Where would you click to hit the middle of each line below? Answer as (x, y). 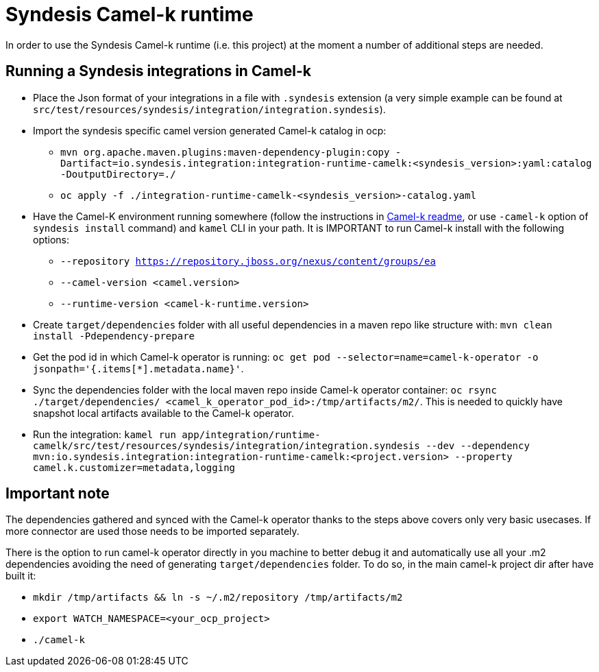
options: (51, 239)
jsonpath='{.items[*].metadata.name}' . (138, 368)
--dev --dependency (478, 445)
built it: (21, 576)
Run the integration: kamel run (105, 434)
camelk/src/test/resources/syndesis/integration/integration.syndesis (227, 445)
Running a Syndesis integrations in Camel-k (158, 71)
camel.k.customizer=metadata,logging (134, 467)
